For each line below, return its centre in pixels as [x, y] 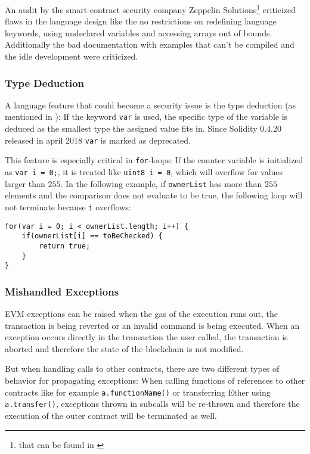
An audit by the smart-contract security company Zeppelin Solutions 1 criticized [151, 9]
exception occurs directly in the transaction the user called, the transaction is [146, 337]
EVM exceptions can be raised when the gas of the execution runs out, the [141, 314]
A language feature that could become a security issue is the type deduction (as [151, 105]
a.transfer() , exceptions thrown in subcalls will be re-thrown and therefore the [152, 404]
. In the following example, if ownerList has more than [161, 183]
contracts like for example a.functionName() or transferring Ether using [138, 392]
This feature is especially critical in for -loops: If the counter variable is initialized [154, 160]
